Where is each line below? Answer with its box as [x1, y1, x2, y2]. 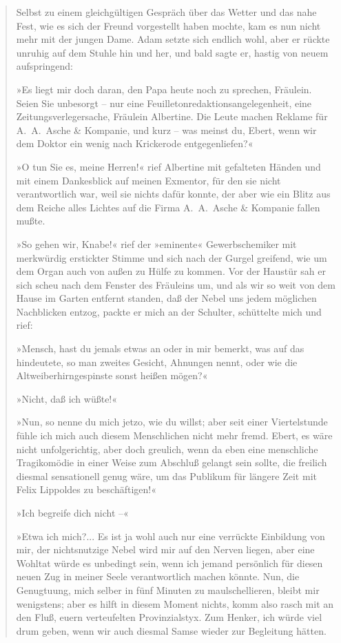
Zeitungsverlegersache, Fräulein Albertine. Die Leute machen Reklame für [16, 109, 328, 124]
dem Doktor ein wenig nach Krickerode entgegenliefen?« [16, 136, 254, 151]
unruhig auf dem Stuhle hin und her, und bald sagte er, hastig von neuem [16, 45, 329, 59]
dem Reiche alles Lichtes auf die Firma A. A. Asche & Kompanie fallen [16, 200, 320, 214]
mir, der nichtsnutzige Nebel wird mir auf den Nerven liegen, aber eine [16, 542, 315, 557]
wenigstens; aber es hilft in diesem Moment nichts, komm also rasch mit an [16, 596, 334, 611]
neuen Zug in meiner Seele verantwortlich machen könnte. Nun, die [16, 569, 300, 584]
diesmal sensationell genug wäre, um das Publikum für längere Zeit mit [16, 468, 317, 483]
